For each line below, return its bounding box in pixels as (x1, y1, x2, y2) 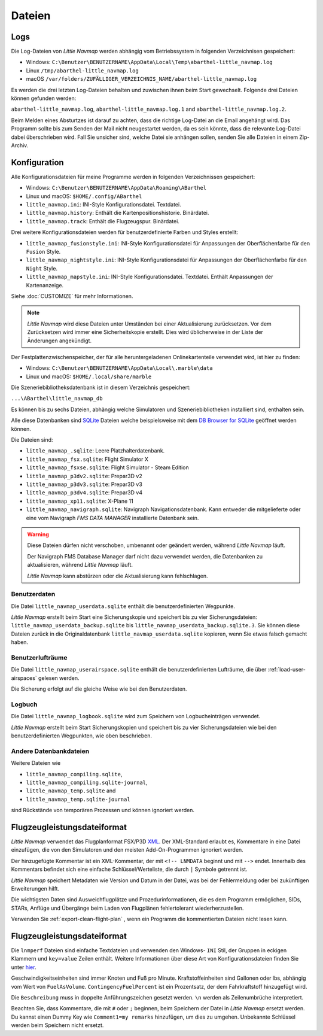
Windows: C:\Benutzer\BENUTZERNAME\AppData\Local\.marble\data (26, 364, 213, 372)
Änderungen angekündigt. (27, 337, 92, 344)
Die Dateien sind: (11, 436, 53, 443)
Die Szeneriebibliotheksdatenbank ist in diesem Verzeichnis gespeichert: (11, 384, 191, 391)
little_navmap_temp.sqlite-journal (26, 796, 131, 803)
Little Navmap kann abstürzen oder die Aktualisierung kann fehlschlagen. (27, 572, 209, 579)
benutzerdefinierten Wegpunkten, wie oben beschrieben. (11, 732, 153, 739)
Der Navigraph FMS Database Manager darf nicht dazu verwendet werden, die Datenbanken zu (27, 552, 263, 560)
